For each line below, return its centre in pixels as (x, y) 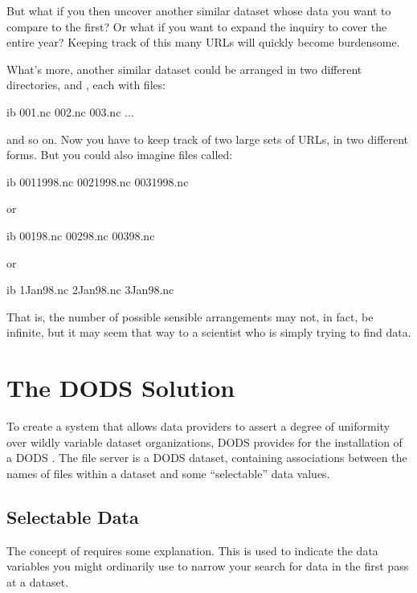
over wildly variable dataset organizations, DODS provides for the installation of (204, 442)
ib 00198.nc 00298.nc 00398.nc (81, 235)
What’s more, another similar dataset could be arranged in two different (184, 69)
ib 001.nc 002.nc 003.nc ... (70, 111)
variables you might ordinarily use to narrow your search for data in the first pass (208, 566)
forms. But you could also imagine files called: (120, 155)
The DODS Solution (121, 388)
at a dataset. (38, 581)
